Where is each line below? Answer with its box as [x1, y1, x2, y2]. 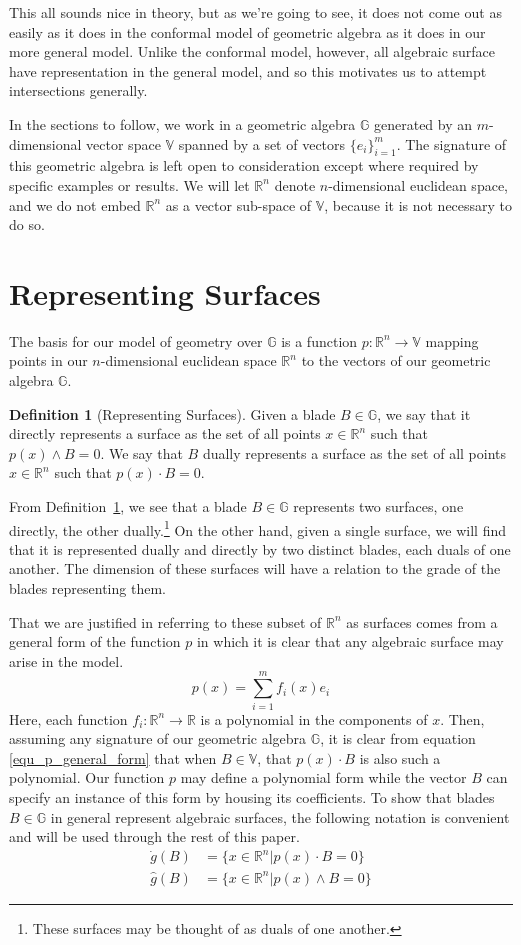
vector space [86, 133, 161, 154]
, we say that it [377, 403, 471, 424]
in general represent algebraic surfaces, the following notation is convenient [50, 806, 510, 827]
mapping [425, 330, 479, 351]
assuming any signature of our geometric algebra [9, 728, 307, 749]
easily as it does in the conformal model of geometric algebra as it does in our [9, 21, 486, 42]
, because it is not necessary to [324, 194, 513, 215]
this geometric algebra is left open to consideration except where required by [9, 155, 479, 176]
